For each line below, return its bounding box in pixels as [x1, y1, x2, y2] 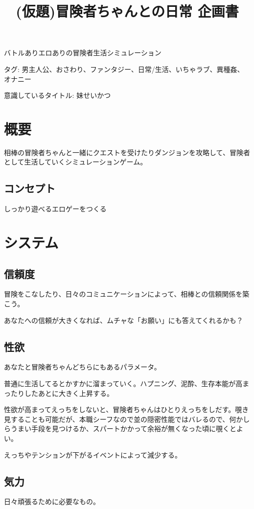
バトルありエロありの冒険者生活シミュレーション [4, 47, 162, 58]
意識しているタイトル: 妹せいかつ [4, 90, 111, 100]
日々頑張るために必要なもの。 [4, 496, 100, 507]
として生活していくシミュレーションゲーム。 [4, 157, 147, 167]
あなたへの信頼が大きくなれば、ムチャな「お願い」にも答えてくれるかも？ [4, 315, 243, 325]
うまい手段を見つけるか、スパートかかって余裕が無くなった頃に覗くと [10, 423, 237, 434]
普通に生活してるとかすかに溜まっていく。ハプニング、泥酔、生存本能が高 [4, 378, 243, 389]
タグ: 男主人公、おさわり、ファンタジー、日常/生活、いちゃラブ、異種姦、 [4, 64, 244, 74]
